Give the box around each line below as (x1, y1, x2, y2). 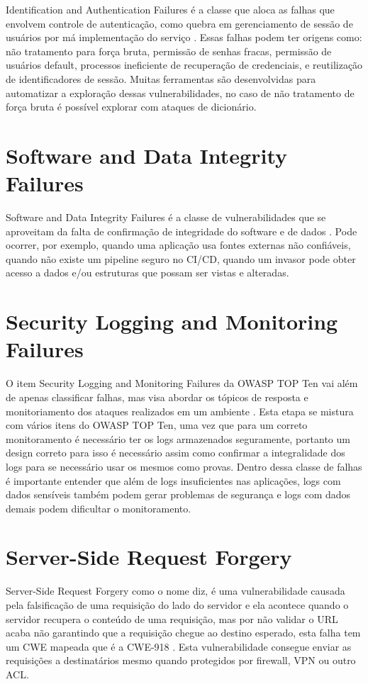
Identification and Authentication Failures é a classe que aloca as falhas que (6, 2, 335, 16)
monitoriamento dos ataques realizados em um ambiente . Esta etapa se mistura (6, 403, 354, 418)
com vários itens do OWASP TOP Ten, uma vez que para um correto (6, 417, 308, 432)
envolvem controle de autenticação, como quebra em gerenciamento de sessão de (6, 16, 353, 30)
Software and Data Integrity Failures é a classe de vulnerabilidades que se (6, 210, 326, 225)
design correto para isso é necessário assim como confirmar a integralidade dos (6, 445, 345, 460)
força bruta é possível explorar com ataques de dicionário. (6, 99, 257, 114)
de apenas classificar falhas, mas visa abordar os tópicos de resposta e (6, 389, 308, 404)
